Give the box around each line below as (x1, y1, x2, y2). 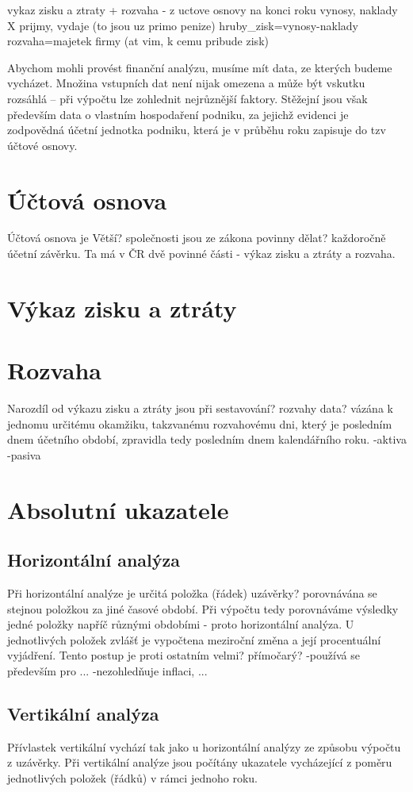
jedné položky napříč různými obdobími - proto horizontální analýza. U (7, 616, 354, 632)
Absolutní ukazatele (7, 493, 229, 525)
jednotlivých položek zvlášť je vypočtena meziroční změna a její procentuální (7, 631, 381, 648)
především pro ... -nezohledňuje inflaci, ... (7, 663, 208, 679)
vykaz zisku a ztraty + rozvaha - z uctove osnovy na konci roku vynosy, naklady (7, 2, 398, 17)
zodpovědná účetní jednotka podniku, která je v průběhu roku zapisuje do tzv (7, 121, 386, 138)
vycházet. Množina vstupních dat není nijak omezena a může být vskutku (7, 75, 365, 91)
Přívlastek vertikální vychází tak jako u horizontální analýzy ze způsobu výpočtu (7, 738, 401, 755)
